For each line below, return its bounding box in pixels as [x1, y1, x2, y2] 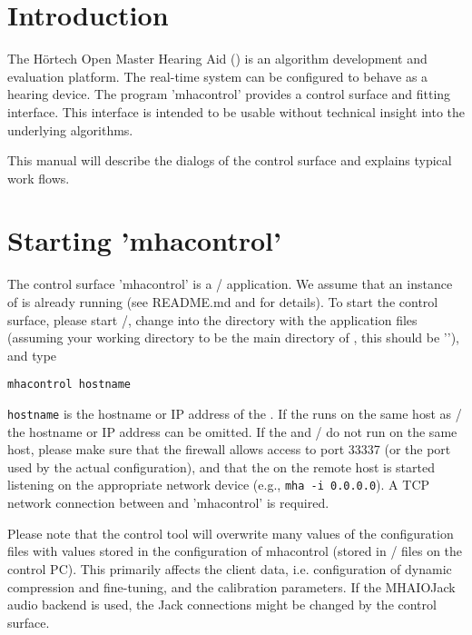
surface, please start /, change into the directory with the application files [7, 310, 418, 329]
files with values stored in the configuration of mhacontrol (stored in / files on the [7, 541, 463, 561]
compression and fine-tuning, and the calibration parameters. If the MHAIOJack [7, 577, 456, 596]
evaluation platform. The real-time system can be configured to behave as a [7, 66, 428, 85]
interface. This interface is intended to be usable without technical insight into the [7, 102, 465, 121]
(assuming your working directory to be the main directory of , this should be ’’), [7, 328, 459, 347]
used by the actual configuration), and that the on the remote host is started [7, 457, 435, 476]
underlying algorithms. [7, 120, 133, 139]
